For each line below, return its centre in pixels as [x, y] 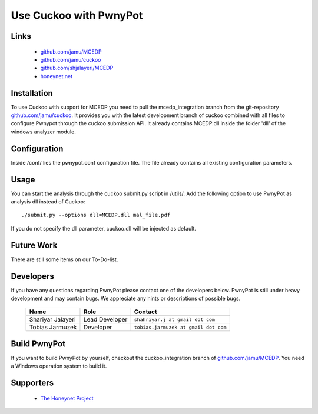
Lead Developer [105, 319]
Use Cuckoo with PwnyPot [77, 15]
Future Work [34, 245]
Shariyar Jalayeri [52, 319]
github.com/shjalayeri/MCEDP [77, 68]
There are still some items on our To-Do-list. [64, 259]
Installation [32, 93]
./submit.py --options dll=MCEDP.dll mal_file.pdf [96, 215]
